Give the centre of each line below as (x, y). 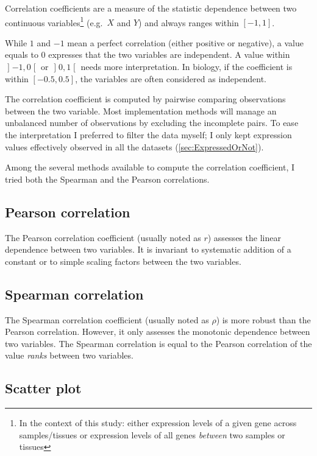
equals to (22, 54)
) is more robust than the (263, 319)
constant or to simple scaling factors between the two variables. (123, 261)
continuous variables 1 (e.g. (54, 21)
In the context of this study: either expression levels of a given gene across (158, 423)
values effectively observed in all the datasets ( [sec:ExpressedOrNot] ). (134, 146)
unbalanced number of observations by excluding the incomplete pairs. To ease (152, 123)
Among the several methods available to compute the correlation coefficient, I (150, 167)
